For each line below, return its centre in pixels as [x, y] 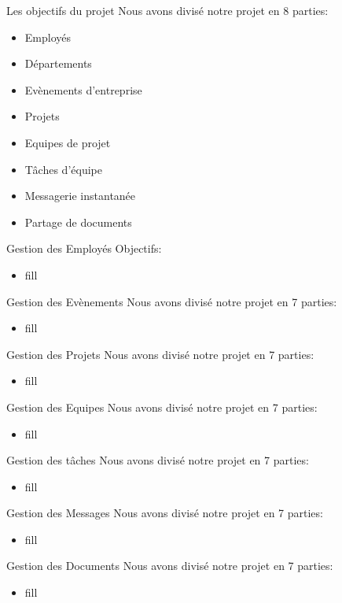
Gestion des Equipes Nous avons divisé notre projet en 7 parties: [162, 407]
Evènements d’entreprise [83, 89]
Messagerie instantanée [80, 196]
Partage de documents [78, 222]
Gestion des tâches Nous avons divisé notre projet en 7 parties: [158, 460]
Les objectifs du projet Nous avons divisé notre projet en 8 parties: [167, 10]
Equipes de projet [68, 142]
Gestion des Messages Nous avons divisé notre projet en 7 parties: [165, 513]
